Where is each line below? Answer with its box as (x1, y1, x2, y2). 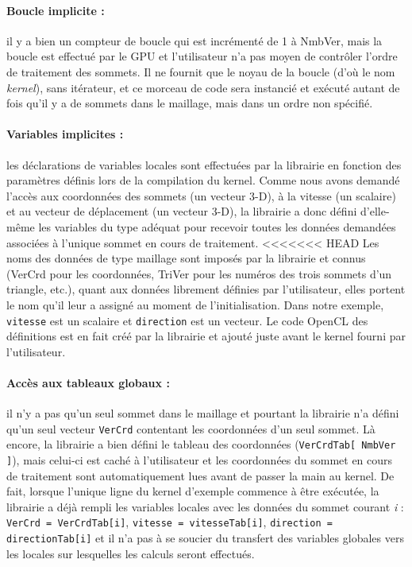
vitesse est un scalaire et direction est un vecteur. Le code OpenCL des (6, 312, 368, 328)
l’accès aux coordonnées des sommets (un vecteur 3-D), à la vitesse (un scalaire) (6, 187, 396, 204)
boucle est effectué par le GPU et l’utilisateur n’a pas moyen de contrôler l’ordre (6, 48, 398, 64)
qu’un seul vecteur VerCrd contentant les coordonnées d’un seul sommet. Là (6, 420, 375, 437)
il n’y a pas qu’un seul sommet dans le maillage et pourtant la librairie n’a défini (6, 405, 399, 421)
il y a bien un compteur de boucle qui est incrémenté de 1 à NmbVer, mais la (6, 32, 383, 49)
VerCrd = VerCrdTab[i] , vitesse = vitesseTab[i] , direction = (6, 514, 333, 530)
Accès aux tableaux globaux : (6, 374, 170, 390)
